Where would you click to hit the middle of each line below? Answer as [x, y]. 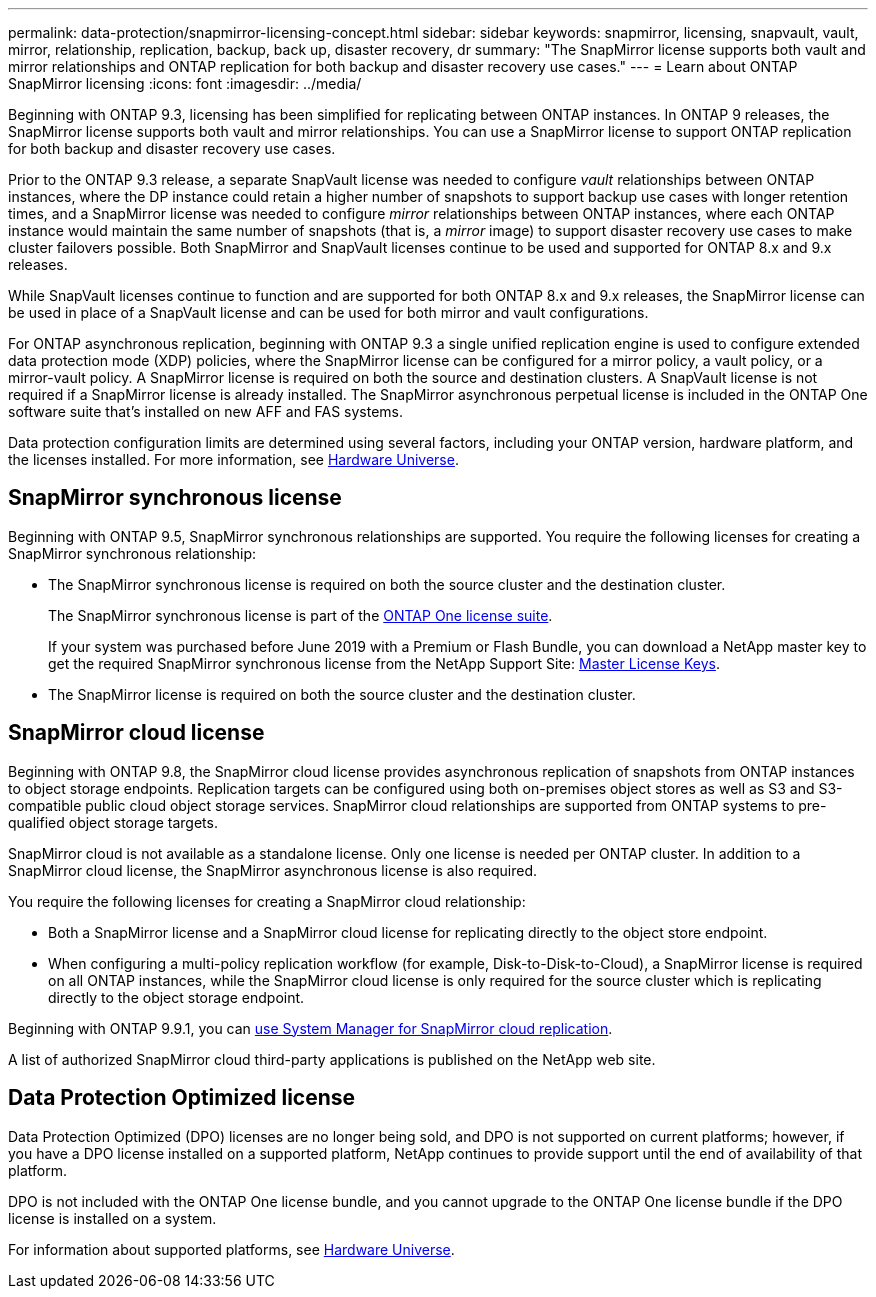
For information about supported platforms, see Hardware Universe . [231, 1249]
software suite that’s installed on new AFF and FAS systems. [206, 411]
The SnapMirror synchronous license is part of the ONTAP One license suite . [300, 615]
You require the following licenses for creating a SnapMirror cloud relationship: [267, 901]
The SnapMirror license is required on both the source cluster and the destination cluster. [342, 694]
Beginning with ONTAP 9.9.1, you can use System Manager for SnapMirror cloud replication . [310, 1028]
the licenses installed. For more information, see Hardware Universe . [233, 459]
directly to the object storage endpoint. [176, 997]
